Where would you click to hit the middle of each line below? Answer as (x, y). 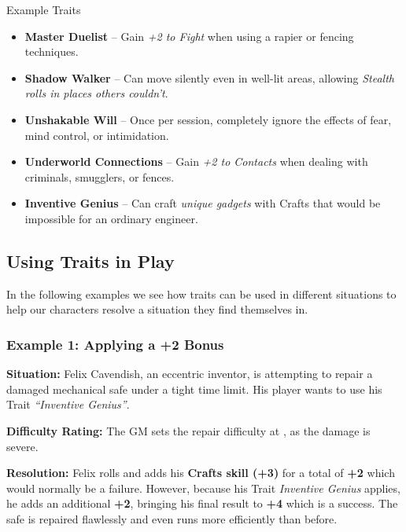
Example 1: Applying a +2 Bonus (115, 344)
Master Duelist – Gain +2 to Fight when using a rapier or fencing (189, 36)
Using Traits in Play (90, 260)
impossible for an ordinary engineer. (111, 218)
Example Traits (44, 9)
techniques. (52, 51)
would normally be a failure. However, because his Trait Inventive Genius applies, (203, 488)
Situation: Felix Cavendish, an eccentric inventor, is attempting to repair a (190, 374)
